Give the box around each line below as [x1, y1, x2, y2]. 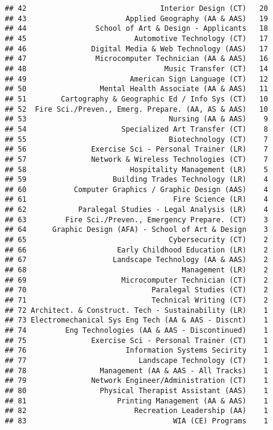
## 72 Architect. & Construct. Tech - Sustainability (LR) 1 [5, 306, 268, 315]
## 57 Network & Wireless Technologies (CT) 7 [5, 155, 268, 164]
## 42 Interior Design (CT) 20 [5, 4, 268, 13]
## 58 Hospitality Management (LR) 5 [5, 165, 268, 174]
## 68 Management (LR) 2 [5, 266, 268, 275]
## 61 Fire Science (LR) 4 [5, 195, 268, 204]
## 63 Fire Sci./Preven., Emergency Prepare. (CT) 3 [5, 215, 268, 224]
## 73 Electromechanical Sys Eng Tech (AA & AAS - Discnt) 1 [5, 316, 268, 325]
